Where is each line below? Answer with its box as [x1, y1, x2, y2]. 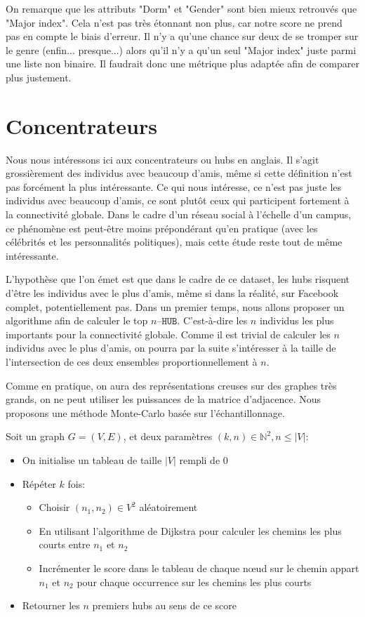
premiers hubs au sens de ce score [92, 598, 237, 613]
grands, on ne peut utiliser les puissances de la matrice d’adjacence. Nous [6, 392, 321, 406]
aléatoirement [139, 500, 198, 515]
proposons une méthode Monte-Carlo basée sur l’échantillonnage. [6, 405, 285, 420]
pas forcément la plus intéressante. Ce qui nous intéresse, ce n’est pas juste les [6, 179, 342, 194]
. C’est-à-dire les [177, 313, 248, 328]
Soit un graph [6, 429, 65, 444]
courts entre [39, 537, 91, 552]
